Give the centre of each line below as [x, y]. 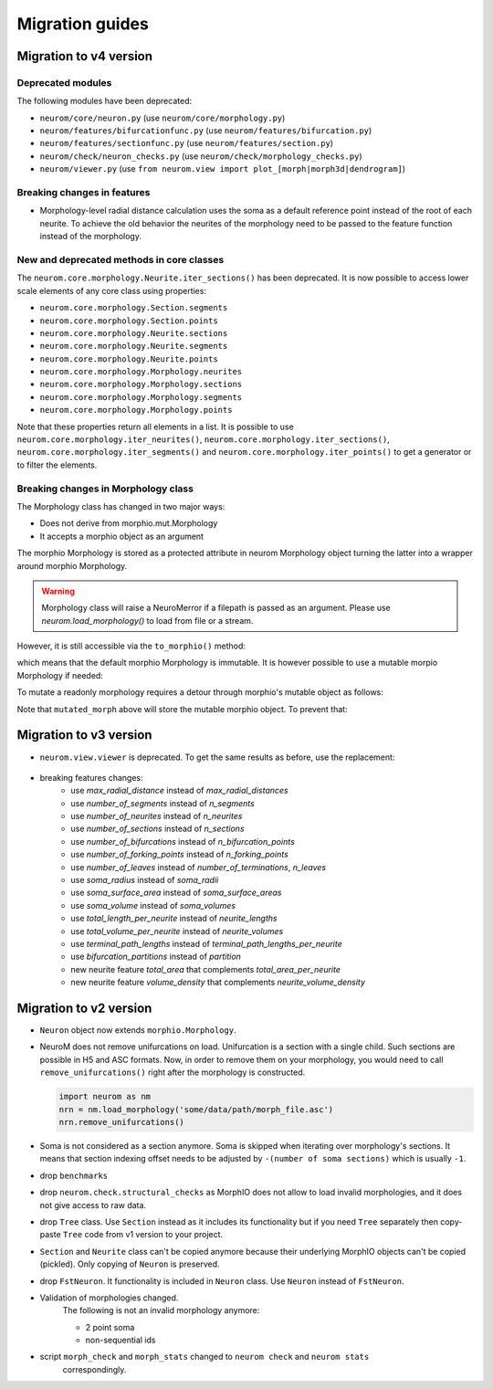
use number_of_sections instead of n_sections [158, 829]
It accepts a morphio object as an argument [122, 536]
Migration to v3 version [84, 735]
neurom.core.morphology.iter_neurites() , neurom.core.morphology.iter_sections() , [203, 439]
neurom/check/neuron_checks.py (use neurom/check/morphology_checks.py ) [201, 156]
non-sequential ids [121, 1340]
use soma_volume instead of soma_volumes [153, 905]
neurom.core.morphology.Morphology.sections [141, 384]
